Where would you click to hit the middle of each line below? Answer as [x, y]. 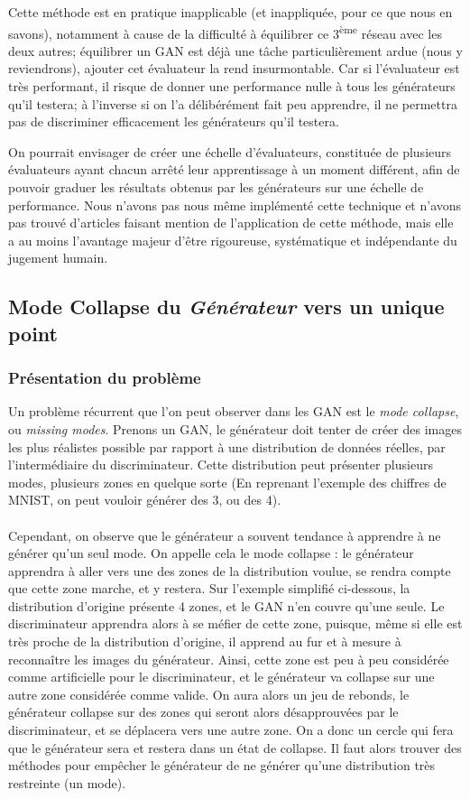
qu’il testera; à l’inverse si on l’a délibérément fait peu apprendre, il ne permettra [233, 103]
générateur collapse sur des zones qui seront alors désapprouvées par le [203, 712]
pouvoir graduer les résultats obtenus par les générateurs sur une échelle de [216, 187]
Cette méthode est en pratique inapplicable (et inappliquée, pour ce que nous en [230, 12]
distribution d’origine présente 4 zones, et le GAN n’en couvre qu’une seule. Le [226, 605]
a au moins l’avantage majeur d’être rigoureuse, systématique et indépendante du [233, 240]
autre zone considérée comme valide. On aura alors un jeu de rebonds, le [209, 694]
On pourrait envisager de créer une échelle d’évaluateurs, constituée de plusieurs [230, 151]
